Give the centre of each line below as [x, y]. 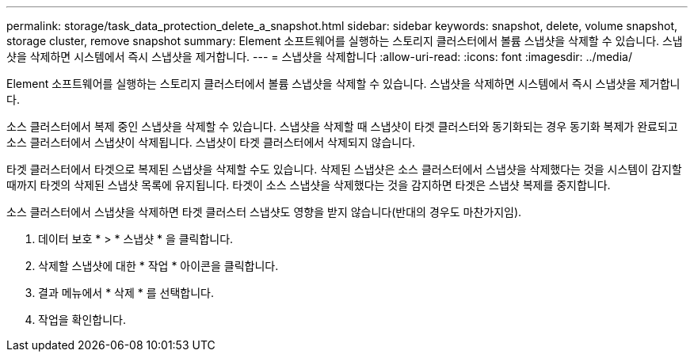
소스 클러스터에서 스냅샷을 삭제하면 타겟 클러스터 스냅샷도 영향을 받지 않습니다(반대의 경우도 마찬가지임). [264, 212]
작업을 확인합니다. [82, 320]
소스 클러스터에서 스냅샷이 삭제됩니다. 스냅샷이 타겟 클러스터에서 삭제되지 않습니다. [211, 142]
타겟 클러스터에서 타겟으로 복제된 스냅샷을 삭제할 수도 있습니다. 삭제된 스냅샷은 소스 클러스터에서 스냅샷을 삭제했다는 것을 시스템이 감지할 [344, 169]
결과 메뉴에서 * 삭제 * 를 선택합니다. [126, 293]
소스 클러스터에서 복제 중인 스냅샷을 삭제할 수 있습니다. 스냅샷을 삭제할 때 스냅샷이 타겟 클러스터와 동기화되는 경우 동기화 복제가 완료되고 [342, 126]
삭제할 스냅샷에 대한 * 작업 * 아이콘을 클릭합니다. [158, 266]
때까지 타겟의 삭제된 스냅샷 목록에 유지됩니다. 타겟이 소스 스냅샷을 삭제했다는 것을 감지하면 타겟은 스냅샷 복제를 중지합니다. [309, 185]
